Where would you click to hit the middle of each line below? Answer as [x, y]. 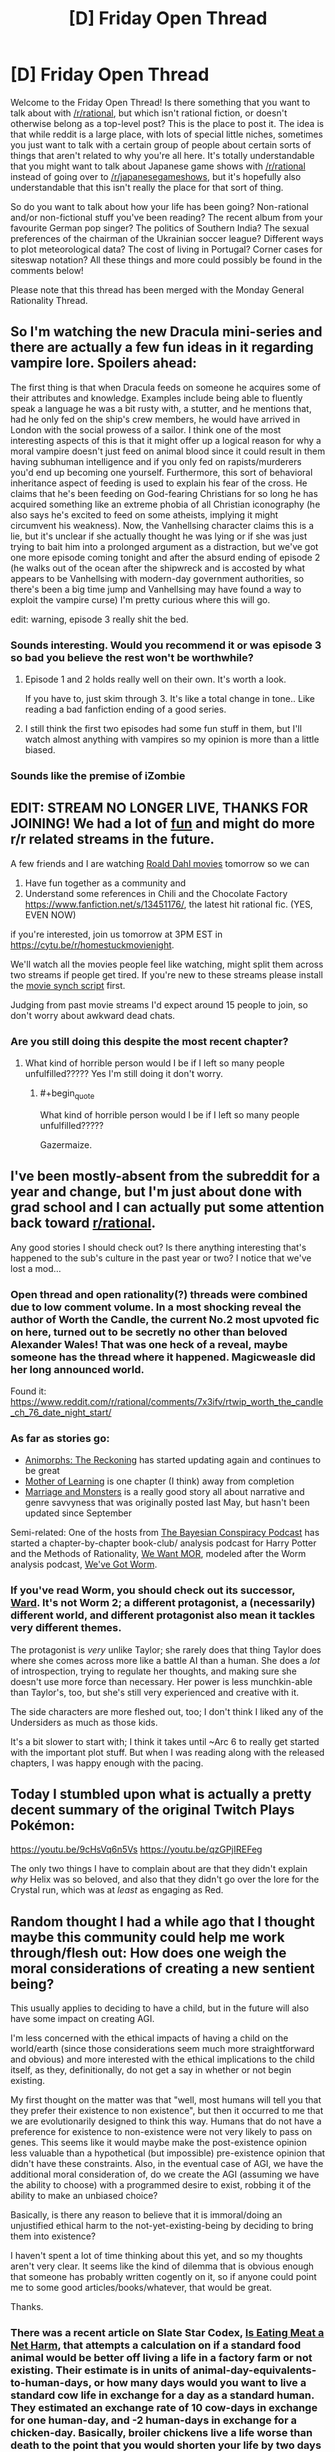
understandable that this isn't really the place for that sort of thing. [147, 187]
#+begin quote [67, 1094]
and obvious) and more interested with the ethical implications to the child [162, 2059]
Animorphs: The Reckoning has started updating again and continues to [173, 1460]
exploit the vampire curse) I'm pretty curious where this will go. [140, 599]
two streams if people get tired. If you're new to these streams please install [166, 974]
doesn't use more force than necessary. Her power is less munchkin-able [161, 1681]
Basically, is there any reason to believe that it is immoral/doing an [146, 2215]
